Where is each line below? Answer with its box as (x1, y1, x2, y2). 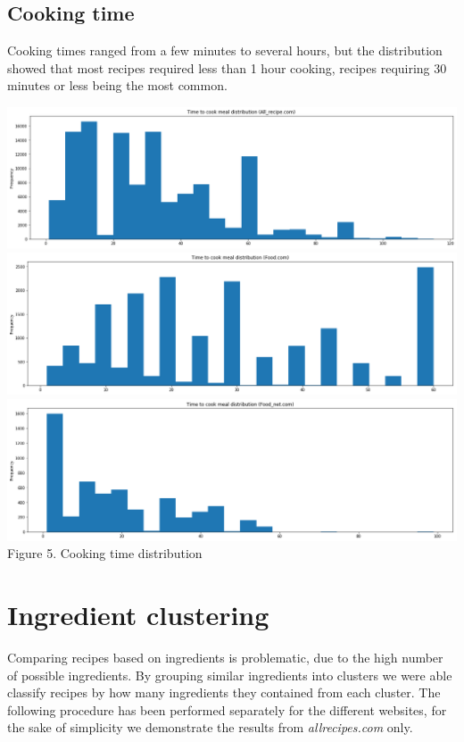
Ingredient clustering (7, 596, 269, 632)
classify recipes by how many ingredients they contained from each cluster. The (7, 683, 441, 702)
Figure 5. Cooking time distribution (7, 544, 203, 563)
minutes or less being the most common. (7, 76, 228, 95)
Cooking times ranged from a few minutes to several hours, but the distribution (7, 41, 443, 60)
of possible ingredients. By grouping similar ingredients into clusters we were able (7, 665, 452, 684)
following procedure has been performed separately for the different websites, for (7, 700, 447, 719)
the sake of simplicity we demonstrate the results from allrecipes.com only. (7, 718, 413, 737)
